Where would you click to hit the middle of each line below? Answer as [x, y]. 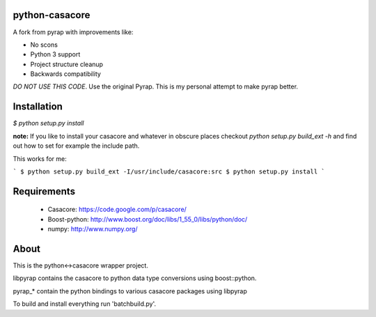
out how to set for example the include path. [76, 146]
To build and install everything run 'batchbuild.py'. [85, 304]
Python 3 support [55, 54]
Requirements [44, 191]
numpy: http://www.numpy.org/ [93, 229]
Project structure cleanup [67, 64]
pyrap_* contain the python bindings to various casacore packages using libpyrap [130, 291]
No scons [44, 45]
